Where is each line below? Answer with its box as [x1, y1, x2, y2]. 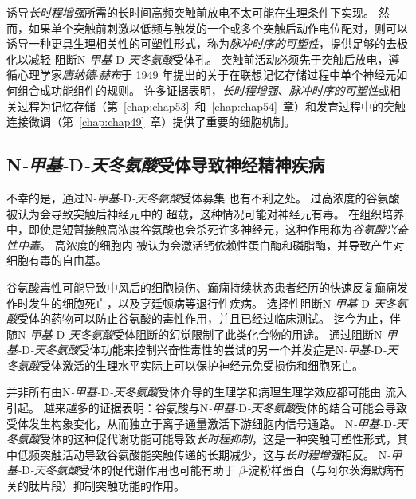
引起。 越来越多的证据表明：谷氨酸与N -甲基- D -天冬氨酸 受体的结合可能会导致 [6, 399, 407, 416]
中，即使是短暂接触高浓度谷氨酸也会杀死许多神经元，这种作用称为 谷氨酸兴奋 [6, 221, 408, 238]
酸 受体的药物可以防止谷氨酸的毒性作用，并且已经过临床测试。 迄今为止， [6, 310, 390, 327]
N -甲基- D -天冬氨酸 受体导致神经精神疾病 [6, 152, 325, 177]
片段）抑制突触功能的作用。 [39, 477, 185, 494]
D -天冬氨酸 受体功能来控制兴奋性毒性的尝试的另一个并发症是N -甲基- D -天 [22, 341, 398, 358]
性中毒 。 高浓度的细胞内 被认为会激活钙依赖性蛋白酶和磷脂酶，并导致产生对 [6, 236, 405, 253]
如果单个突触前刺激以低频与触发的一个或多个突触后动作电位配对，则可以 [28, 19, 408, 36]
